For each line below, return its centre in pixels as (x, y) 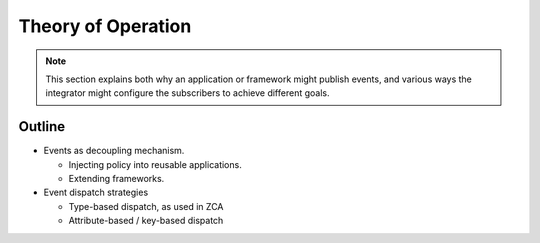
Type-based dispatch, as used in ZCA (146, 206)
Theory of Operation (105, 26)
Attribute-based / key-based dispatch (146, 221)
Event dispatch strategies (96, 192)
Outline (41, 126)
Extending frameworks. (116, 179)
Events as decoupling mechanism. (114, 151)
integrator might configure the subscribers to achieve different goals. (187, 93)
